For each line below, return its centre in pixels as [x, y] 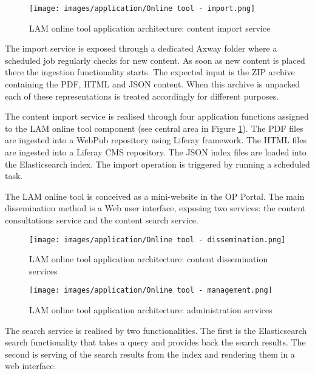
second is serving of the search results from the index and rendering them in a [150, 354]
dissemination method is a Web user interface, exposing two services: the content [155, 208]
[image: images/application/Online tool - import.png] [142, 8]
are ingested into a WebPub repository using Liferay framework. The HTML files [156, 140]
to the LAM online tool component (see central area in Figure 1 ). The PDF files [154, 128]
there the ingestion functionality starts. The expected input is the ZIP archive [150, 72]
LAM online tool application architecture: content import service [150, 28]
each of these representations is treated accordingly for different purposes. [142, 96]
